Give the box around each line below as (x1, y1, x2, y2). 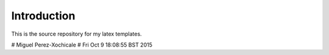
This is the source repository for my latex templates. (11, 30, 143, 37)
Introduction (11, 9, 76, 22)
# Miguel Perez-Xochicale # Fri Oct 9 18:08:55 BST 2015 (11, 41, 152, 48)
